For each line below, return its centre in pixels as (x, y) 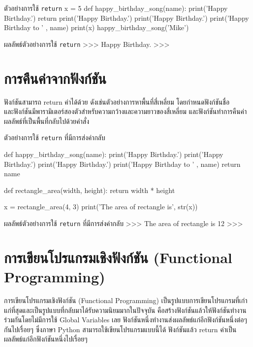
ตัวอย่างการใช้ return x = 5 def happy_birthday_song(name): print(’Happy (116, 8)
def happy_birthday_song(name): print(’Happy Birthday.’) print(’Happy (114, 154)
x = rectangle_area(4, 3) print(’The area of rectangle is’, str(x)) (101, 207)
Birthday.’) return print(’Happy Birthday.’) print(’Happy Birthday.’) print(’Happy (126, 18)
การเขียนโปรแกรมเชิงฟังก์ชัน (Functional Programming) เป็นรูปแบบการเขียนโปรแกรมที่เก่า (126, 300)
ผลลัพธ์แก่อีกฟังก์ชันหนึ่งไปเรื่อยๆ (46, 339)
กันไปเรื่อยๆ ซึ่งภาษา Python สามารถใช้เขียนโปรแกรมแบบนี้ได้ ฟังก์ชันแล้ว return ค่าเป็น (120, 329)
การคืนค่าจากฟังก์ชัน (55, 78)
